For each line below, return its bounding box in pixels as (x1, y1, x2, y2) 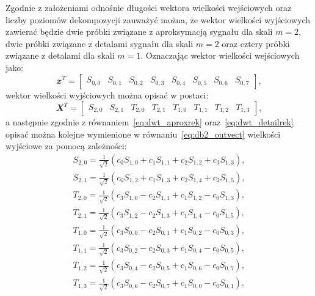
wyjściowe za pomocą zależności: (5, 139, 127, 152)
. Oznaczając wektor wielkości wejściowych (140, 49, 300, 62)
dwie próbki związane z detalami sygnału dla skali (5, 37, 194, 50)
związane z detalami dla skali (5, 49, 115, 62)
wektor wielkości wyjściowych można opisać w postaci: (5, 88, 209, 101)
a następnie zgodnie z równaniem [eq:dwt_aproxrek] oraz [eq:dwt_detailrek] (5, 116, 294, 128)
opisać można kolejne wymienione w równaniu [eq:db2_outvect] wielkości (5, 127, 281, 140)
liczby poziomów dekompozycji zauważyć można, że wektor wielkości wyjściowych (5, 13, 311, 26)
